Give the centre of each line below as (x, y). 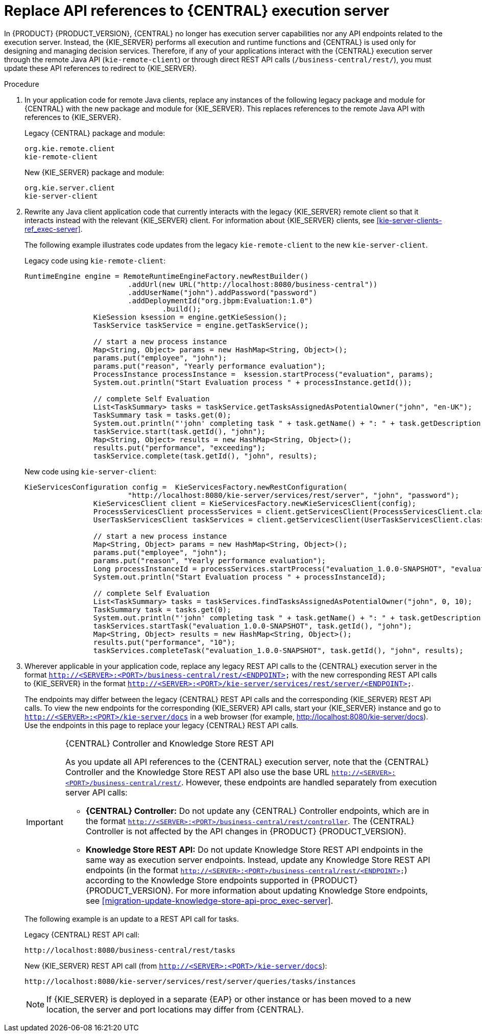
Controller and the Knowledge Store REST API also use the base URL (197, 772)
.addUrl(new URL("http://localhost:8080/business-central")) (253, 284)
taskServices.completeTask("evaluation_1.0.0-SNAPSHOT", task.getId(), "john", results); (278, 650)
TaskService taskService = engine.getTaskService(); (201, 325)
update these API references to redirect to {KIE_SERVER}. (101, 68)
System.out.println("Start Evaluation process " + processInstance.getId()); (252, 382)
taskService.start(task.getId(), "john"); (179, 431)
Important (45, 822)
